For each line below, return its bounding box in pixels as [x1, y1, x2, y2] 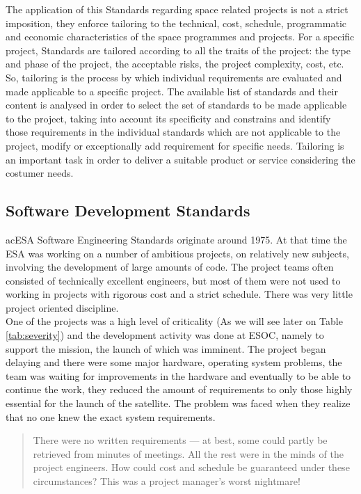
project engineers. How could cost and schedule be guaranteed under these [33, 460, 350, 475]
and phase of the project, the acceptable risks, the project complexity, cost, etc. [6, 56, 344, 71]
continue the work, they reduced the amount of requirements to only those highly [6, 382, 353, 397]
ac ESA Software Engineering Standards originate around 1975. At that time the [6, 232, 347, 246]
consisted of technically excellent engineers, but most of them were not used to [6, 273, 341, 287]
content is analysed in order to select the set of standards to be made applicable [6, 97, 347, 112]
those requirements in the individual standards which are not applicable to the [6, 125, 341, 139]
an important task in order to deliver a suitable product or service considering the [6, 152, 355, 166]
